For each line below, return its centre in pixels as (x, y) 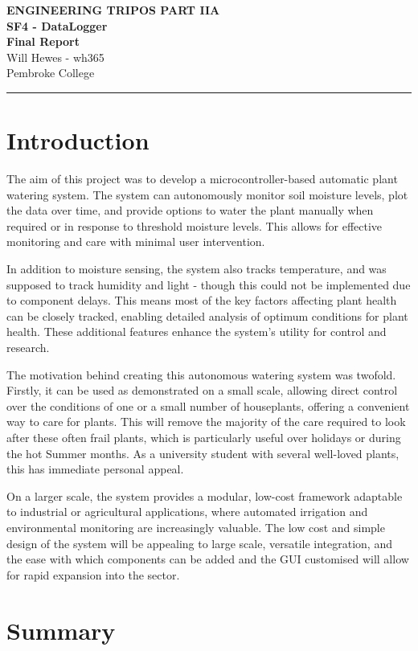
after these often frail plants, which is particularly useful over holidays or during (204, 437)
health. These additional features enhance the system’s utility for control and (197, 332)
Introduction (78, 140)
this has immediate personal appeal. (95, 469)
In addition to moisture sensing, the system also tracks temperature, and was (197, 269)
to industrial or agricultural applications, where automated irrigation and (187, 512)
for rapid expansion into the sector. (93, 574)
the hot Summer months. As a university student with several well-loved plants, (203, 453)
